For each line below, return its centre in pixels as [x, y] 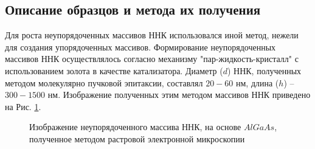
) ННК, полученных [264, 70]
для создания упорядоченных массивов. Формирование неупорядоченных [140, 47]
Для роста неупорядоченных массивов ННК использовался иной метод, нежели [152, 35]
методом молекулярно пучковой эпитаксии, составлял [104, 82]
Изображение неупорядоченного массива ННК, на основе [135, 127]
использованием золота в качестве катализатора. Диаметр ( [114, 70]
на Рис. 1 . [23, 106]
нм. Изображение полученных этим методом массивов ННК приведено [179, 95]
